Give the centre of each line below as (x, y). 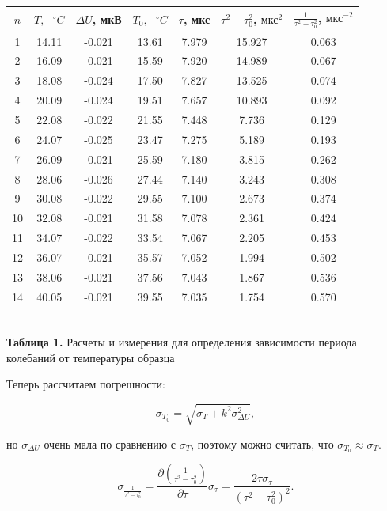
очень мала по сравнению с (110, 443)
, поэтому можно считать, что (262, 443)
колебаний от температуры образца (91, 357)
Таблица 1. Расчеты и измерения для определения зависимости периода (182, 342)
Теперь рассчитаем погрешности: (86, 384)
